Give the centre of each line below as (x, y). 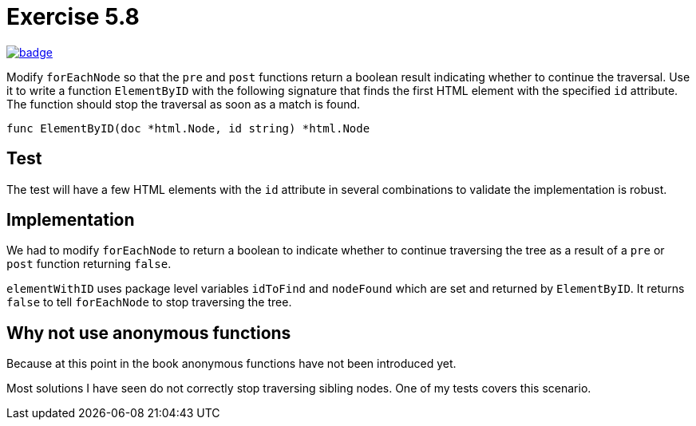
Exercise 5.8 (73, 17)
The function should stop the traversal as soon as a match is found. (184, 104)
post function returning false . (89, 264)
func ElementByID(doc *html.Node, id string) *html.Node (188, 128)
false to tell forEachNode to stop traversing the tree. (149, 302)
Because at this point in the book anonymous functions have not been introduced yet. (231, 364)
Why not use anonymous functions (149, 333)
